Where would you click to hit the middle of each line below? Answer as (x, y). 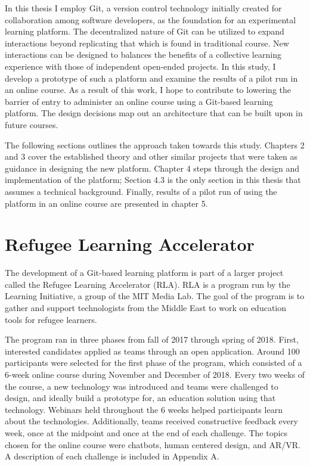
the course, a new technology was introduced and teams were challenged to (142, 386)
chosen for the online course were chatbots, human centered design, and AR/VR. (153, 444)
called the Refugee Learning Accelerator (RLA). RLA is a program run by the (148, 284)
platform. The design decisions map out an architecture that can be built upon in (154, 113)
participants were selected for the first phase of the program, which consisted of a (154, 363)
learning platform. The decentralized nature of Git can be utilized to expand (145, 31)
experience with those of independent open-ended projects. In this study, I (140, 66)
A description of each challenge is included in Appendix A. (112, 456)
